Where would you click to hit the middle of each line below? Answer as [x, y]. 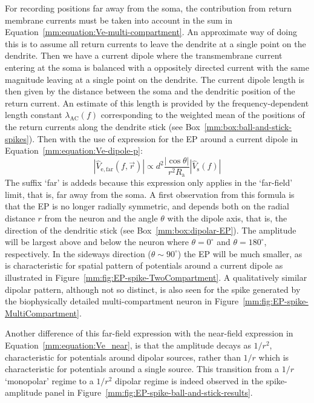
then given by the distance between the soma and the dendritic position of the [150, 91]
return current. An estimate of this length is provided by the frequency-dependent [157, 103]
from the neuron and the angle [101, 218]
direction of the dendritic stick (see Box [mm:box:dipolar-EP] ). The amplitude [151, 230]
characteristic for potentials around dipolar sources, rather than [123, 357]
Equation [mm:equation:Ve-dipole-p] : [74, 150]
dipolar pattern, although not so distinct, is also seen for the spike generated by [153, 289]
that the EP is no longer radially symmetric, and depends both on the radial [147, 206]
